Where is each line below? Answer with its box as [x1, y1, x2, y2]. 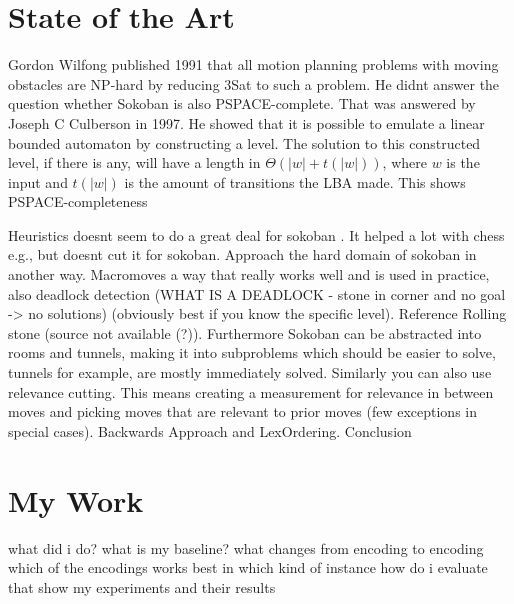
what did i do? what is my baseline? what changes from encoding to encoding [8, 537, 484, 558]
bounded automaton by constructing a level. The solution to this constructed [8, 132, 481, 153]
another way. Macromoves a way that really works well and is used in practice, [8, 264, 490, 285]
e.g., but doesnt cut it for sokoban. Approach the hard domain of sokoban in [8, 244, 477, 265]
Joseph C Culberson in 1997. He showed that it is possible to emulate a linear [8, 112, 485, 133]
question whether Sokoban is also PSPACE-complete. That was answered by [8, 93, 476, 114]
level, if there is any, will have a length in [8, 152, 261, 173]
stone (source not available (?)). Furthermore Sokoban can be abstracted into [8, 322, 482, 343]
